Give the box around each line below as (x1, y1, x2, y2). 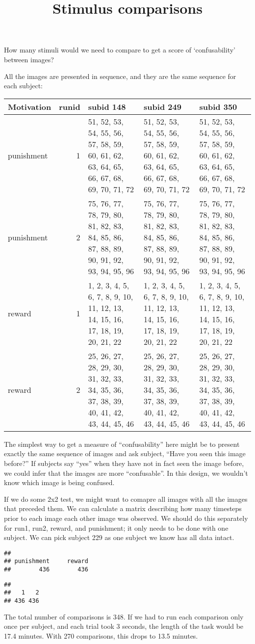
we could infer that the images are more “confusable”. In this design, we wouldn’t (4, 467, 248, 478)
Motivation (8, 101, 51, 112)
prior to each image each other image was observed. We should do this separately (4, 513, 248, 523)
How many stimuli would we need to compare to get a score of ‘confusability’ (4, 45, 235, 55)
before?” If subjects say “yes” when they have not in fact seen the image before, (4, 458, 244, 468)
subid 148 (88, 101, 126, 112)
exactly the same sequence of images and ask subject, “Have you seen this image (4, 448, 246, 459)
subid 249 (144, 101, 181, 112)
